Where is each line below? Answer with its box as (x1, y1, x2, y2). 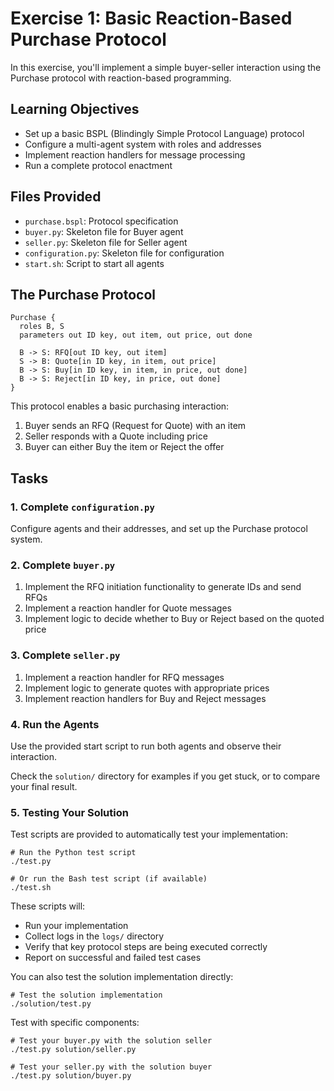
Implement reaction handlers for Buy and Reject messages (24, 692, 267, 704)
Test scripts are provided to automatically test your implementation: (10, 828, 288, 841)
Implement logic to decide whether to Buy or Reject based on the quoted (24, 613, 325, 625)
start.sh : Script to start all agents (24, 257, 165, 269)
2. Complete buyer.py (10, 558, 116, 572)
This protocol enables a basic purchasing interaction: (10, 400, 230, 412)
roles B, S (19, 322, 65, 332)
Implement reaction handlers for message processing (24, 148, 246, 161)
